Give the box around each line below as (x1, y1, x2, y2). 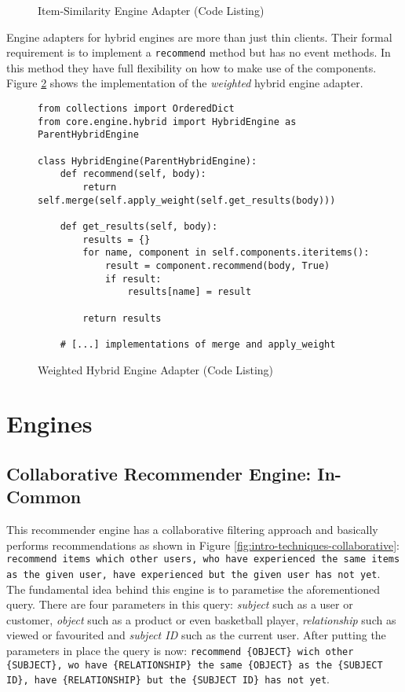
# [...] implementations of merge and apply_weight (60, 338, 336, 350)
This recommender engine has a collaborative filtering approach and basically (6, 521, 378, 538)
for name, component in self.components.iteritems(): (82, 247, 370, 259)
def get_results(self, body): (60, 220, 218, 232)
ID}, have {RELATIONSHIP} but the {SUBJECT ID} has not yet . (6, 671, 330, 687)
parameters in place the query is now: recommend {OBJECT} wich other (6, 642, 354, 658)
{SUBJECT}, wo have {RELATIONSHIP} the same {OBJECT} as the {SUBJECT (6, 659, 383, 671)
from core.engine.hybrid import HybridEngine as (38, 116, 297, 127)
